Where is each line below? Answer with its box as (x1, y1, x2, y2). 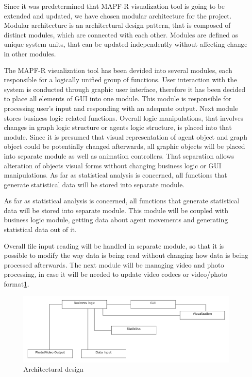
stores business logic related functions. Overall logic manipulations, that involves (4, 112, 244, 123)
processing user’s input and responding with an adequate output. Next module (4, 103, 238, 113)
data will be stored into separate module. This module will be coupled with (4, 205, 228, 215)
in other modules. (4, 48, 56, 58)
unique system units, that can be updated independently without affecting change (4, 39, 248, 49)
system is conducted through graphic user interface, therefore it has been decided (4, 84, 246, 94)
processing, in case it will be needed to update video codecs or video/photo (4, 269, 228, 279)
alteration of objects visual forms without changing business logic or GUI (4, 160, 221, 170)
